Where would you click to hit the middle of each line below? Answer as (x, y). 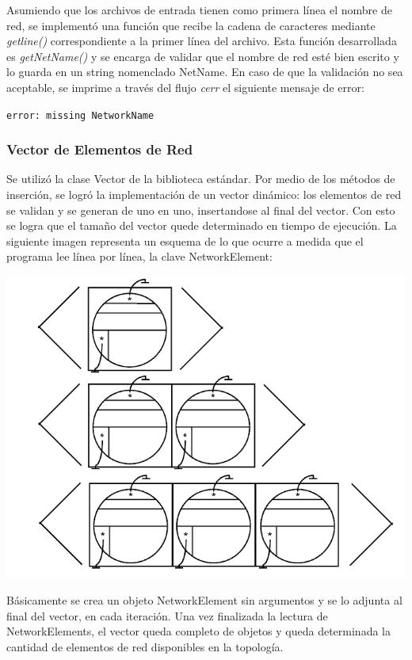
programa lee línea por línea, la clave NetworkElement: (139, 256)
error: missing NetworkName (80, 115)
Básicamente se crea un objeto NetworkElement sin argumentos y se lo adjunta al (204, 599)
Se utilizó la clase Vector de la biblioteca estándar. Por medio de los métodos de (201, 179)
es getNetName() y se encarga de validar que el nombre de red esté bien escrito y (203, 56)
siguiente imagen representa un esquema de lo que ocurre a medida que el (185, 240)
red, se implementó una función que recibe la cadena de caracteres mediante (191, 25)
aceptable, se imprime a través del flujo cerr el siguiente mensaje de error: (185, 87)
